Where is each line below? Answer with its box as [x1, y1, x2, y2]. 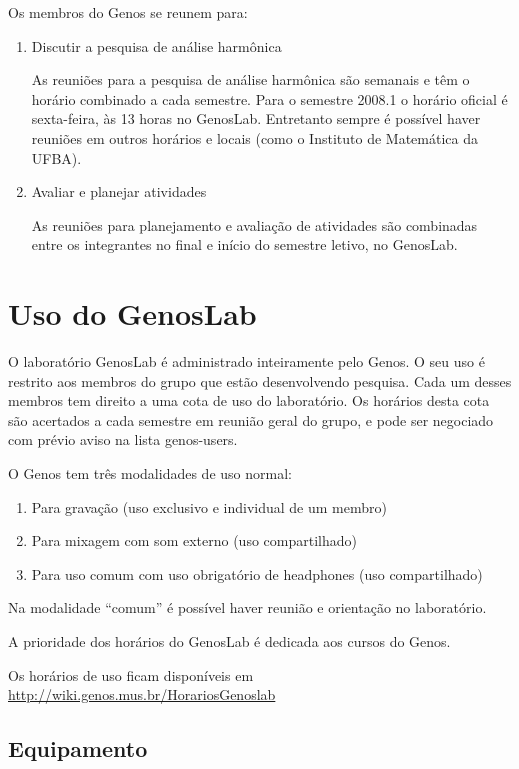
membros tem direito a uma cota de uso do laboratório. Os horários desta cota [8, 390, 490, 411]
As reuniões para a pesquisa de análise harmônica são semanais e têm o [31, 69, 470, 90]
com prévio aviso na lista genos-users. [8, 429, 238, 450]
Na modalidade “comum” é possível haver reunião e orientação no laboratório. [8, 597, 487, 618]
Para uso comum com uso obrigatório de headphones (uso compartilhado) [31, 563, 483, 584]
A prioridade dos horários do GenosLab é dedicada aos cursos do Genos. [8, 631, 451, 651]
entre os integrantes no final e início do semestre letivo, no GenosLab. [31, 234, 458, 255]
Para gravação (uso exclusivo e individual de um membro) [31, 496, 387, 517]
